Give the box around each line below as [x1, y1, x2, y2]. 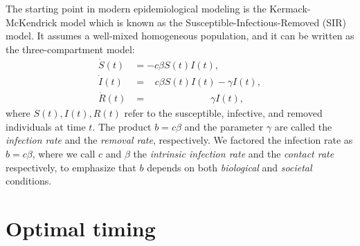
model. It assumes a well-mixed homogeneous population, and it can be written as [6, 28, 354, 43]
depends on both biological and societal [147, 160, 312, 174]
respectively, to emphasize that [6, 160, 136, 174]
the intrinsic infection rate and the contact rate [133, 146, 334, 160]
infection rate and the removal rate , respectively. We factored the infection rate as [6, 133, 353, 147]
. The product [92, 119, 152, 133]
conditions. [6, 173, 52, 188]
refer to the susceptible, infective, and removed [124, 106, 323, 120]
